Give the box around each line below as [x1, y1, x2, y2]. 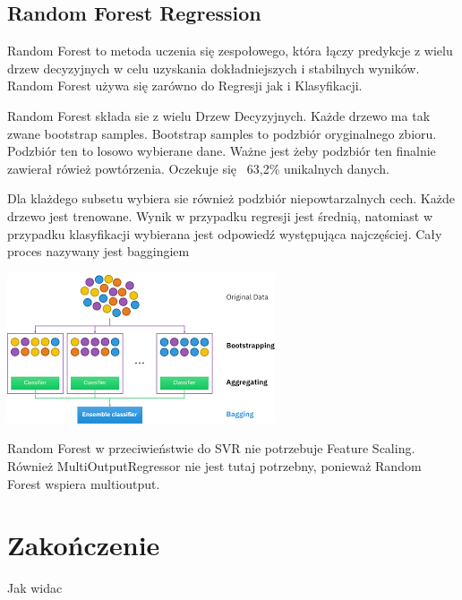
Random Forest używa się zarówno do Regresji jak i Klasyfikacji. [7, 76, 363, 95]
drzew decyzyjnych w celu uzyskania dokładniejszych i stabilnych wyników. [7, 58, 420, 77]
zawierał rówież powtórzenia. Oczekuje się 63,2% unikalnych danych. [7, 159, 389, 177]
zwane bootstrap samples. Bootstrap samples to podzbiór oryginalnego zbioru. [7, 124, 437, 142]
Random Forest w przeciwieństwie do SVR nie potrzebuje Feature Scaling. [7, 439, 415, 458]
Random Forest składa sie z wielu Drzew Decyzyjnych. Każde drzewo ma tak [7, 106, 431, 124]
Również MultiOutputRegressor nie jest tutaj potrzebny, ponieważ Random [7, 456, 422, 475]
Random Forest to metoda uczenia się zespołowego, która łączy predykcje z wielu [7, 41, 453, 60]
